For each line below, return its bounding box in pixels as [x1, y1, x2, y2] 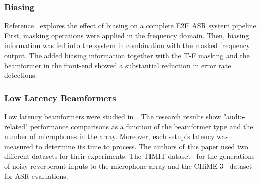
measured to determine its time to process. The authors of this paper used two [4, 141, 248, 151]
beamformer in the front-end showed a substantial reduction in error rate [4, 60, 231, 70]
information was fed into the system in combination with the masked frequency [4, 40, 250, 51]
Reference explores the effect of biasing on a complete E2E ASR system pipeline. [4, 20, 258, 31]
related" [4, 121, 28, 131]
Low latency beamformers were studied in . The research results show [4, 111, 221, 121]
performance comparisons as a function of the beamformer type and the [30, 121, 253, 131]
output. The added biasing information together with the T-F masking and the [4, 50, 250, 60]
